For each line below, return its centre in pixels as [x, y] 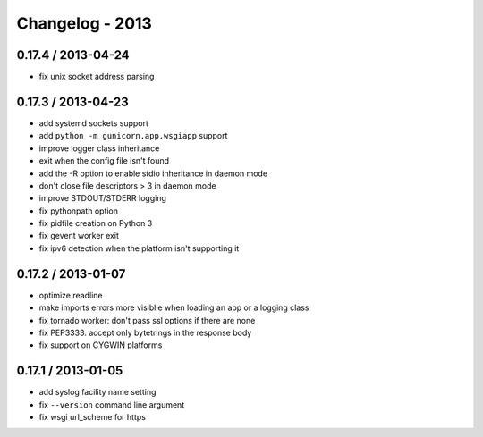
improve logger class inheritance [99, 148]
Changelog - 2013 [84, 23]
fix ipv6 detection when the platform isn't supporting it [139, 248]
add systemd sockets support [94, 123]
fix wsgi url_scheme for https [93, 417]
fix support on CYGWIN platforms [101, 345]
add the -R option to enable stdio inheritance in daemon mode [153, 173]
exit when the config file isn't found [104, 161]
